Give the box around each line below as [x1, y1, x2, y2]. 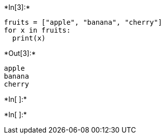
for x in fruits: [4, 26, 71, 34]
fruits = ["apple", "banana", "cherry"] [4, 18, 163, 26]
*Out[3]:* [4, 49, 36, 57]
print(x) [12, 34, 46, 42]
